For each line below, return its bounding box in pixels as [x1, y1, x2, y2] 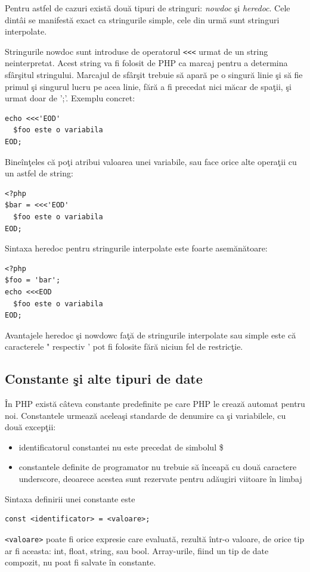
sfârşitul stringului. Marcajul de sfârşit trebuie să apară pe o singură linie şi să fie [5, 69, 303, 81]
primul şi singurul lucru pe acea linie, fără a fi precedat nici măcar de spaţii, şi [5, 80, 292, 92]
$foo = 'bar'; [5, 276, 61, 285]
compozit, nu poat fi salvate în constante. [5, 556, 156, 568]
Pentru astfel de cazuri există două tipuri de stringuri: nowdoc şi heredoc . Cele [5, 2, 290, 14]
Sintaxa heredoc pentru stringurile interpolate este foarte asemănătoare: [5, 242, 268, 254]
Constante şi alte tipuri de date [5, 369, 203, 388]
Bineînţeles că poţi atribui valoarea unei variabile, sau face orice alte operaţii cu [5, 155, 297, 167]
